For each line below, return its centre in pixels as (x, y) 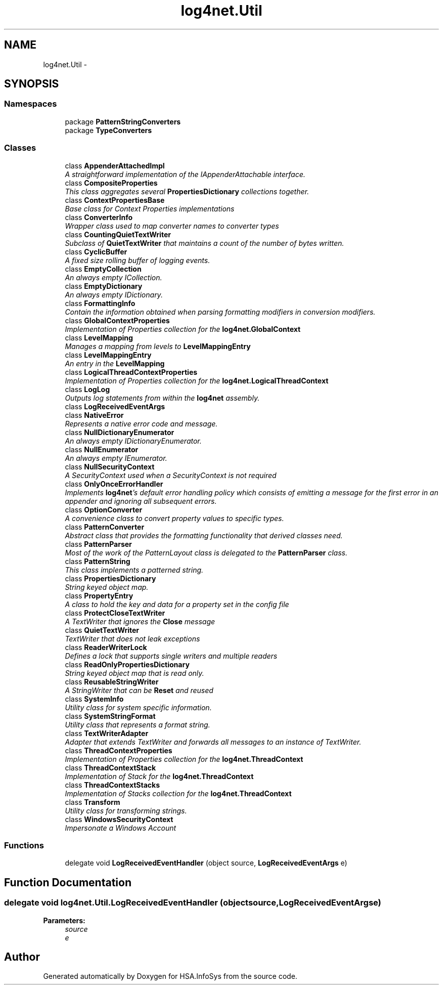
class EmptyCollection (103, 269)
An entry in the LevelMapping (115, 363)
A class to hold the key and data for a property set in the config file (177, 604)
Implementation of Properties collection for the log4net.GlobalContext (183, 329)
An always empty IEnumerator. (116, 458)
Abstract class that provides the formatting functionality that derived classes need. (204, 535)
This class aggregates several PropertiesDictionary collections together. (187, 191)
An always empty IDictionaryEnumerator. (133, 441)
